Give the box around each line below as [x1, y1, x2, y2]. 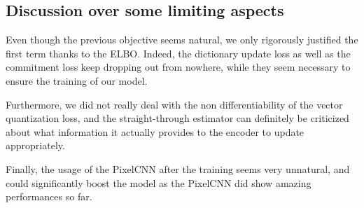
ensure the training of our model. [6, 73, 148, 88]
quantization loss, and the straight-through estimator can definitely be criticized [6, 111, 349, 125]
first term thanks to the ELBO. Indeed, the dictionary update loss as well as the [6, 46, 351, 60]
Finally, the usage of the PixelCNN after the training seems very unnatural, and [6, 161, 350, 176]
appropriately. [6, 138, 65, 153]
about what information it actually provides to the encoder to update [6, 124, 304, 139]
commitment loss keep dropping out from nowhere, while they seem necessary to [6, 60, 351, 74]
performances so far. [6, 189, 92, 204]
